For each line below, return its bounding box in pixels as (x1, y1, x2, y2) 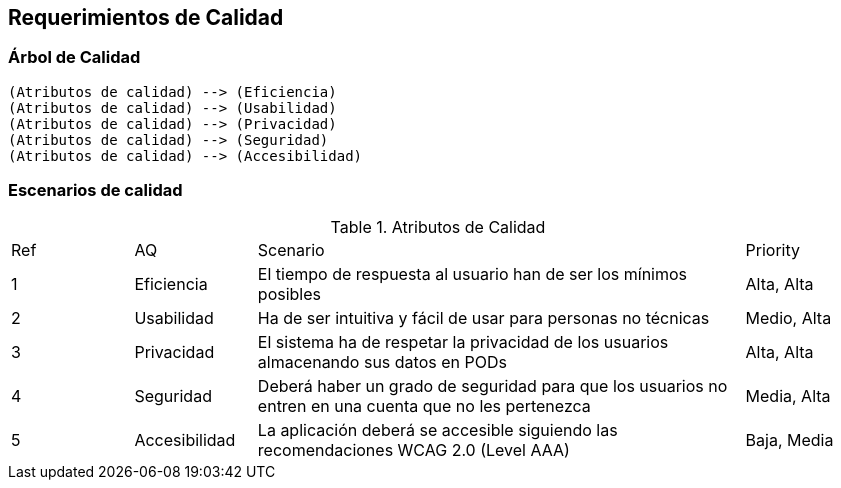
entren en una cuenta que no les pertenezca (257, 395, 591, 416)
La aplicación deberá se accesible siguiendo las (257, 419, 618, 440)
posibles (257, 283, 321, 304)
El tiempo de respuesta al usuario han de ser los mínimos (257, 263, 688, 284)
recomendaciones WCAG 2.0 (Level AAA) (257, 439, 570, 460)
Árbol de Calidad (8, 47, 141, 68)
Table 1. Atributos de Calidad (330, 216, 546, 237)
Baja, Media (745, 429, 834, 450)
